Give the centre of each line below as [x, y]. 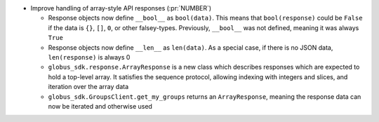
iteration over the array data [88, 87]
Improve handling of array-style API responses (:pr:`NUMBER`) [121, 8]
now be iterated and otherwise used [100, 106]
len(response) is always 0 [89, 57]
